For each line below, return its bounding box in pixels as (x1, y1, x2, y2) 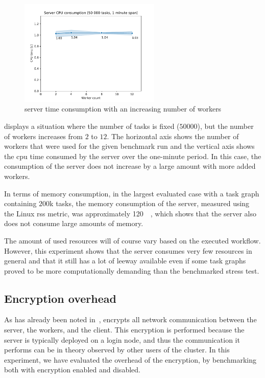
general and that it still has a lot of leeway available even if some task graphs (4, 255, 246, 266)
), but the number (197, 120, 254, 131)
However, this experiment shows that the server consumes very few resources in (4, 245, 252, 256)
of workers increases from (4, 130, 83, 141)
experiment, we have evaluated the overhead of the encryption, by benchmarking (4, 354, 257, 365)
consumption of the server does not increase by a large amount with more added (4, 161, 256, 171)
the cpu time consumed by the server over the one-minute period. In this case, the (4, 150, 261, 161)
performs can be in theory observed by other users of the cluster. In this (4, 344, 230, 355)
